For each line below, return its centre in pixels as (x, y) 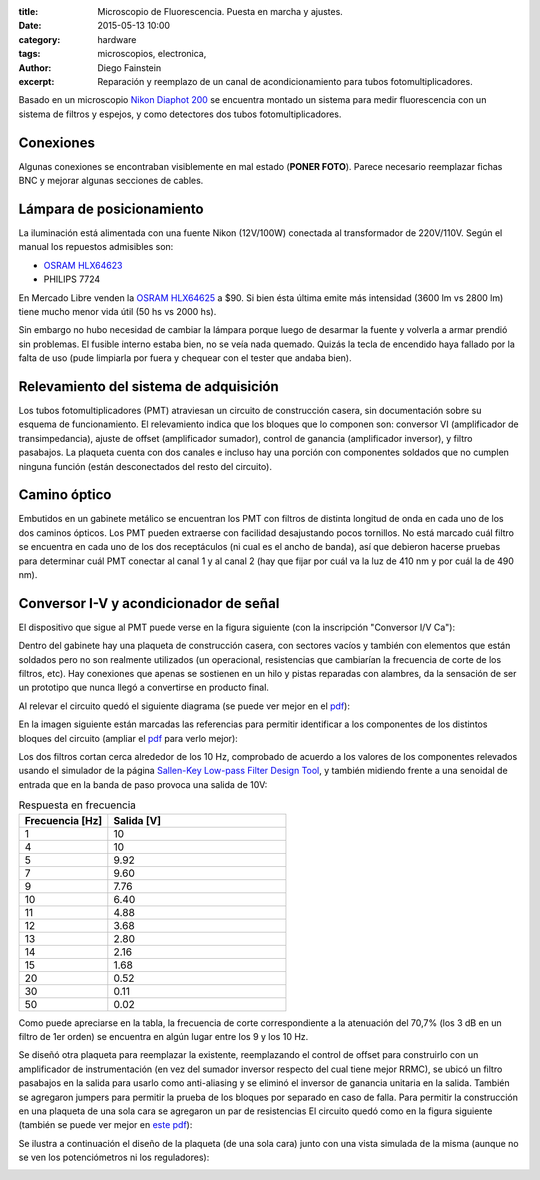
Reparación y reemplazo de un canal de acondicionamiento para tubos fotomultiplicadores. (285, 81)
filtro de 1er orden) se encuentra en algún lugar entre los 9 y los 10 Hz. (163, 1036)
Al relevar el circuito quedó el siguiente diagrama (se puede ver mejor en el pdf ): (184, 706)
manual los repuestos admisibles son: (96, 247)
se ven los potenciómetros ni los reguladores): (114, 1157)
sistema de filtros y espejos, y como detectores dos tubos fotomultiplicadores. (180, 114)
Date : (30, 26)
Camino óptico (65, 495)
